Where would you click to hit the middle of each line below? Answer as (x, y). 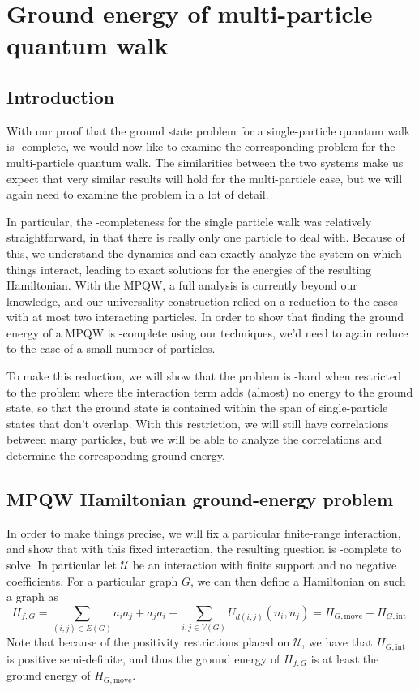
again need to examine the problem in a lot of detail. (138, 194)
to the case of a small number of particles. (111, 348)
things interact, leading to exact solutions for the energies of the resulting (189, 269)
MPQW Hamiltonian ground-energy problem (200, 499)
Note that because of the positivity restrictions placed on (148, 642)
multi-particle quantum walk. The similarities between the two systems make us (205, 162)
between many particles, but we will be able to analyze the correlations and (195, 439)
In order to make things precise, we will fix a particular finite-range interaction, (204, 532)
